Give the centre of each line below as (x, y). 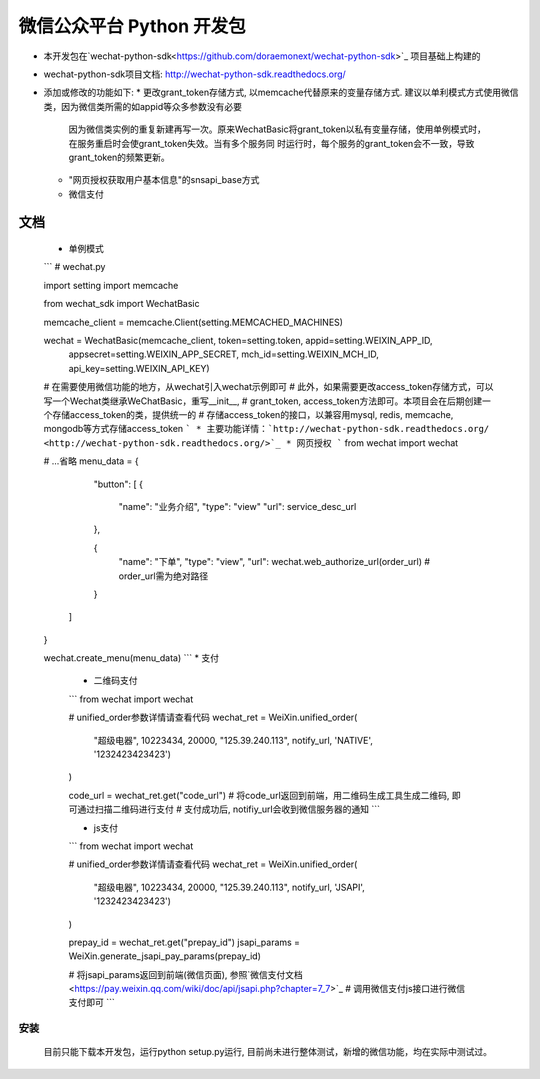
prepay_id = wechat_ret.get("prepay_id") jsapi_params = (184, 942)
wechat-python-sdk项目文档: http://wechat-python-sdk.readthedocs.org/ (195, 74)
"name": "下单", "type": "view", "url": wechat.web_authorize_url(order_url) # (274, 562)
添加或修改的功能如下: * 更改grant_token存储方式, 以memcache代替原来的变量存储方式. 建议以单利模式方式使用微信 (281, 92)
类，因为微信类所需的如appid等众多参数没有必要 (142, 106)
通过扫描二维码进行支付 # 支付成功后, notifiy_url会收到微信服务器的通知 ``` (228, 809)
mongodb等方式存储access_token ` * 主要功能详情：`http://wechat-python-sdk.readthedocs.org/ (266, 429)
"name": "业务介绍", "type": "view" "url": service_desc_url (237, 506)
